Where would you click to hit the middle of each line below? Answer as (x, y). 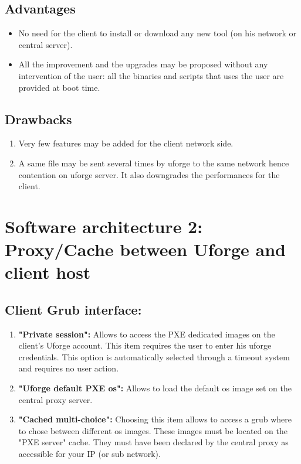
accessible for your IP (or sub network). (89, 454)
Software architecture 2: (104, 226)
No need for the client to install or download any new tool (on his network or (157, 33)
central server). (45, 44)
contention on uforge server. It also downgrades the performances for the (149, 174)
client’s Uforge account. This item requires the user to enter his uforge (145, 345)
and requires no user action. (69, 368)
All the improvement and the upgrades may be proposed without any (143, 64)
